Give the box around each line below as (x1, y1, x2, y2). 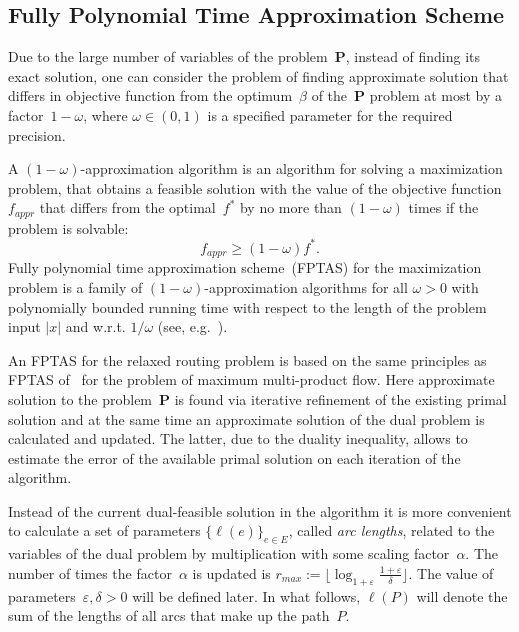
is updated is (192, 562, 271, 583)
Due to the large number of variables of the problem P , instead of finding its (8, 46, 481, 67)
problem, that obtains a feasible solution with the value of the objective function (8, 177, 502, 198)
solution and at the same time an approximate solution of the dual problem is (8, 408, 485, 429)
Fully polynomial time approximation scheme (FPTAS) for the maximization (8, 257, 482, 278)
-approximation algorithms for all (204, 276, 408, 297)
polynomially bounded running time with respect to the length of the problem (8, 296, 487, 317)
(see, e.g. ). (157, 316, 228, 337)
